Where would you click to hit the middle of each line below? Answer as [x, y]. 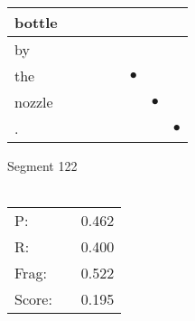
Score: [33, 299]
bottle [36, 22]
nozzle [34, 102]
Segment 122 [42, 165]
